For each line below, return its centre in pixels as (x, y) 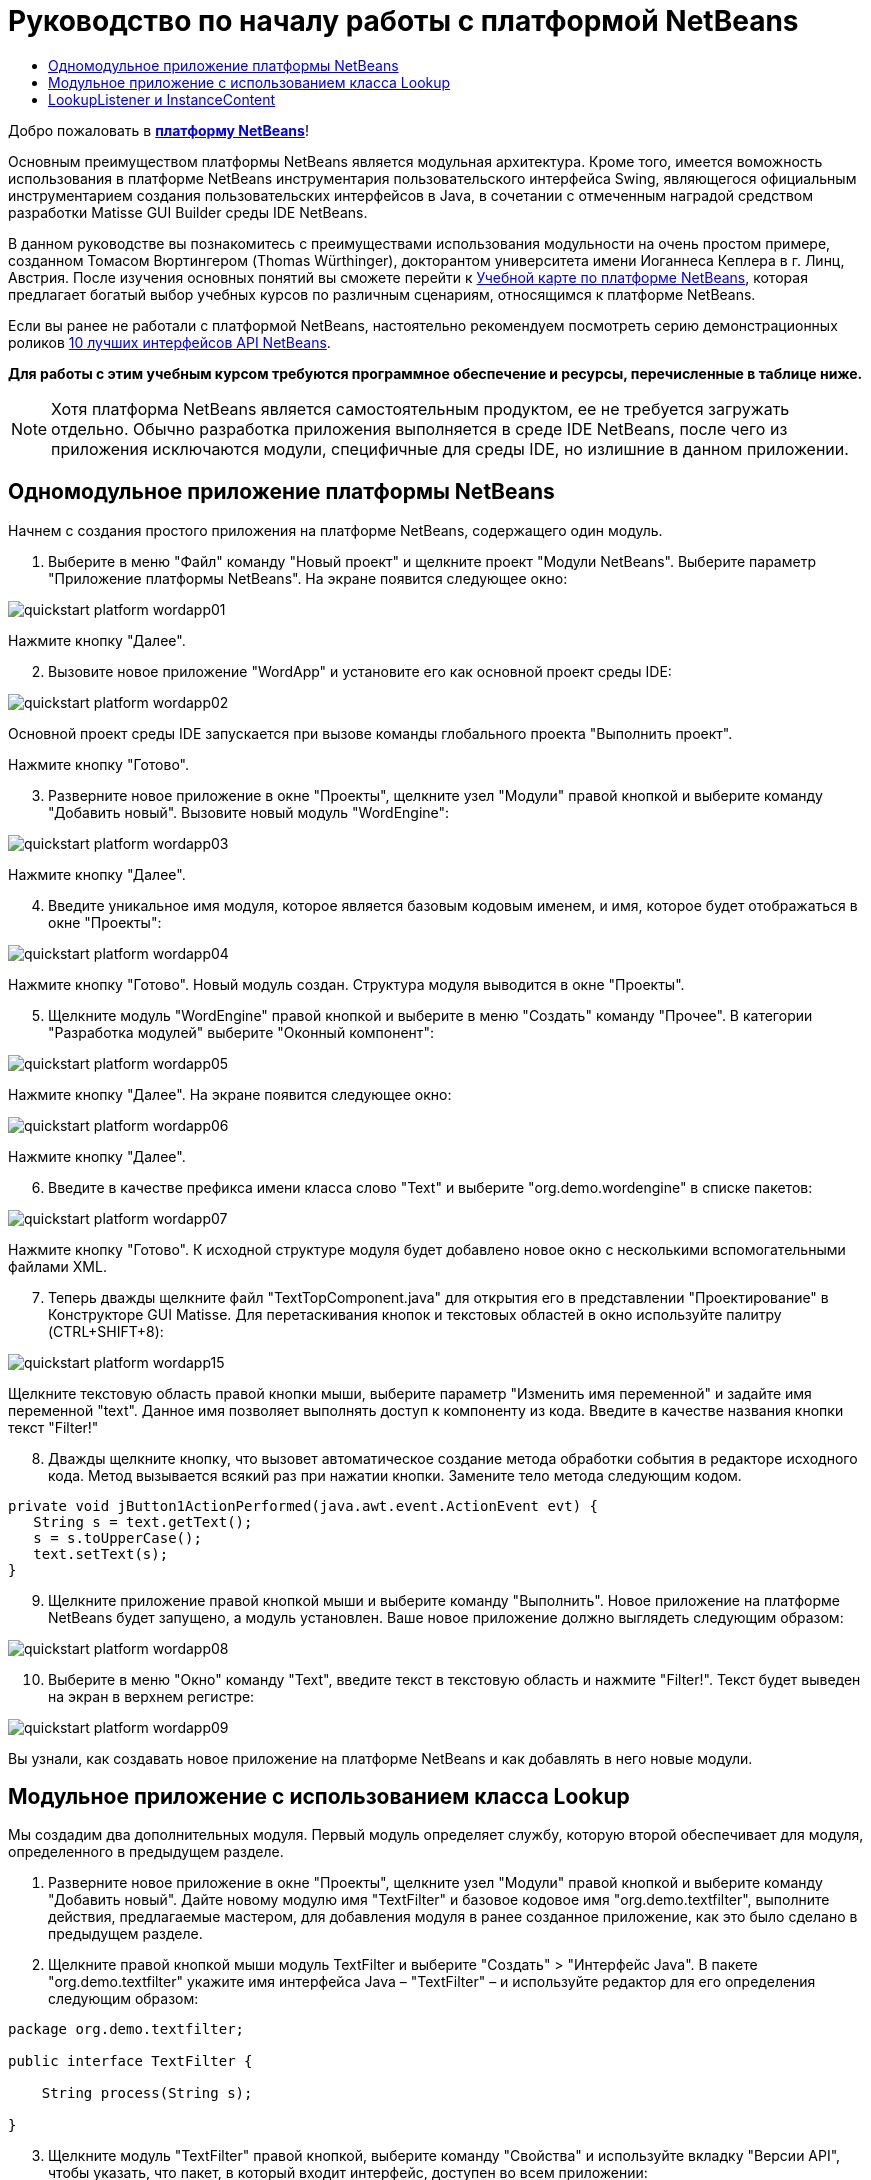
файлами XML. (57, 1266)
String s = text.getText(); (143, 1521)
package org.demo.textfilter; (126, 2029)
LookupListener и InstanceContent (162, 99)
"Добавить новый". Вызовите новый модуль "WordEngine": (249, 812)
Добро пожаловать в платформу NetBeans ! (158, 130)
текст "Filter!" (53, 1427)
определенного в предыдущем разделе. (146, 1852)
